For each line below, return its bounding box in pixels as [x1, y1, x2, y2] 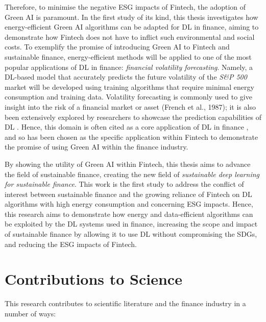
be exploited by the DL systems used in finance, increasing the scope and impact [5, 218, 258, 229]
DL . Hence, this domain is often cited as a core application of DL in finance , [5, 121, 249, 132]
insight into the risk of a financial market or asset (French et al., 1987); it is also [5, 101, 256, 112]
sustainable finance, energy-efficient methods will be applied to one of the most [5, 51, 252, 62]
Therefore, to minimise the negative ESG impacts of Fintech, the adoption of [5, 2, 246, 12]
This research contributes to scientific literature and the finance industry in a [5, 298, 246, 309]
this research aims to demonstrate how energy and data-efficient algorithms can [5, 208, 253, 219]
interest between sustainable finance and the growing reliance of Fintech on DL [5, 188, 252, 199]
